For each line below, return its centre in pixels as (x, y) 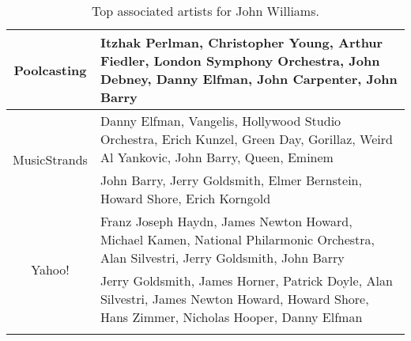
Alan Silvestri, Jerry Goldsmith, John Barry (222, 258)
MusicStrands (50, 159)
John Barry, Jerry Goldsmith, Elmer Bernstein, (231, 180)
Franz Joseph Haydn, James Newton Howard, (226, 221)
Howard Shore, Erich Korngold (185, 198)
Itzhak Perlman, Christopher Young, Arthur (241, 42)
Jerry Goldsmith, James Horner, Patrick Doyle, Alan (246, 280)
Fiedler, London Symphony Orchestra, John (240, 61)
